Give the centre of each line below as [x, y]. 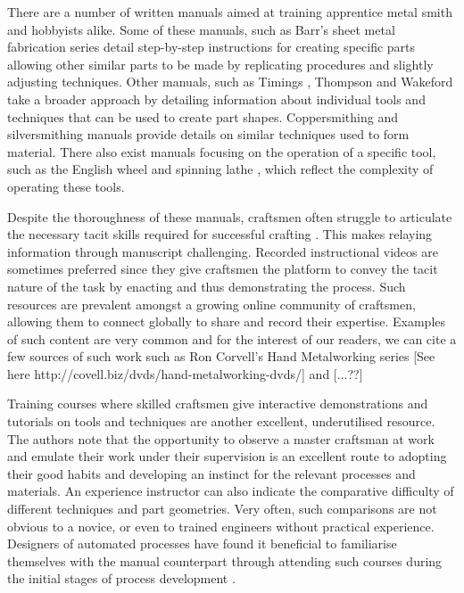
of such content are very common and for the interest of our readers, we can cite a [232, 338]
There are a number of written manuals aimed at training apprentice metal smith [230, 12]
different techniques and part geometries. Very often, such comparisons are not [222, 509]
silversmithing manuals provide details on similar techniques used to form [208, 134]
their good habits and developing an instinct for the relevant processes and [211, 473]
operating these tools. [66, 186]
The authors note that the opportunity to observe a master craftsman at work [221, 438]
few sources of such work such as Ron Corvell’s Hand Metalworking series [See [221, 356]
